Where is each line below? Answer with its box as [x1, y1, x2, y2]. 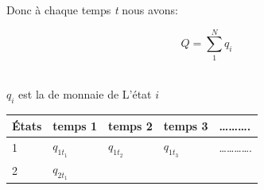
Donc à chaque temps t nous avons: [6, 2, 178, 17]
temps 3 [163, 117, 208, 134]
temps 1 [52, 117, 98, 134]
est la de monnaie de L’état [18, 86, 152, 103]
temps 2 [108, 117, 153, 134]
